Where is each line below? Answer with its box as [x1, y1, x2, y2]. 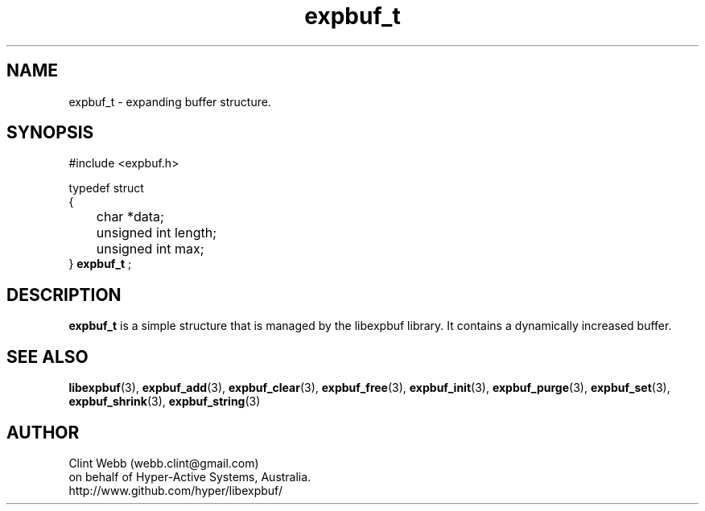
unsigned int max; [96, 241, 204, 258]
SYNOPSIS [6, 122, 94, 143]
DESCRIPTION [6, 284, 122, 305]
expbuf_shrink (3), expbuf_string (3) [68, 394, 261, 409]
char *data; [96, 208, 164, 225]
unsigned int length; [96, 225, 216, 241]
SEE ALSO [6, 346, 89, 367]
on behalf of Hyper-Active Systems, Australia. [68, 469, 311, 484]
